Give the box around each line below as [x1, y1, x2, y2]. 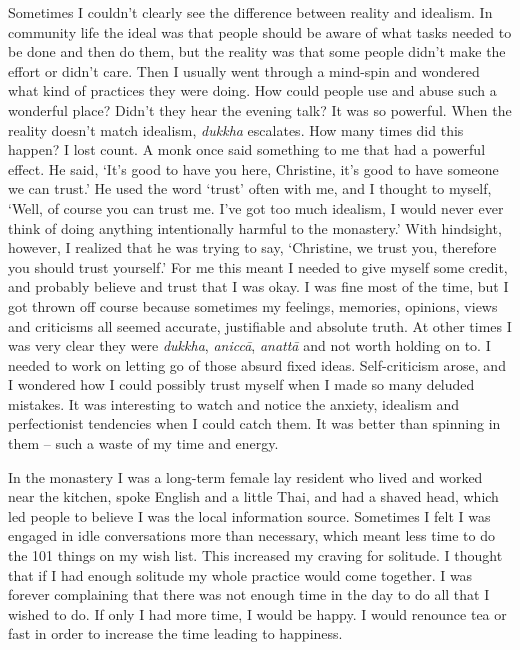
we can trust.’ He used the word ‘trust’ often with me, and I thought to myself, [8, 178, 492, 199]
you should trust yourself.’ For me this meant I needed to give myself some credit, [8, 256, 508, 277]
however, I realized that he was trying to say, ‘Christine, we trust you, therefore [8, 237, 497, 258]
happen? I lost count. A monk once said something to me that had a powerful [8, 139, 486, 160]
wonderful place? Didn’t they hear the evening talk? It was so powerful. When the [8, 99, 512, 120]
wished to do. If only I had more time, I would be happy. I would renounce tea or [8, 603, 507, 624]
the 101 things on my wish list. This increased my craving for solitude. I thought [8, 545, 503, 566]
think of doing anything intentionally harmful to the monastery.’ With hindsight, [8, 217, 502, 238]
